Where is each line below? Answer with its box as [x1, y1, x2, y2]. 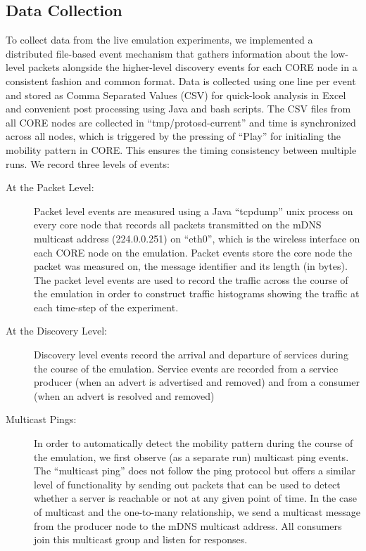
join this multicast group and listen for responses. [34, 532, 248, 547]
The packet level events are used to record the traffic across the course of [34, 272, 348, 287]
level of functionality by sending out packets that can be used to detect [34, 477, 341, 491]
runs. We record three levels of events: [6, 156, 170, 171]
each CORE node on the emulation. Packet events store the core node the [34, 245, 353, 259]
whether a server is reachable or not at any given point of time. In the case [34, 491, 357, 505]
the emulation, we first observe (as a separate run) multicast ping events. [34, 449, 349, 464]
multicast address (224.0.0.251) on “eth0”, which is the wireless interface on [34, 231, 360, 245]
